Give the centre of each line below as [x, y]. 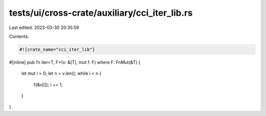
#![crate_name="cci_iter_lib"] [57, 49]
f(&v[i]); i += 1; [48, 85]
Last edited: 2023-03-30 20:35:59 [44, 28]
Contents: [19, 36]
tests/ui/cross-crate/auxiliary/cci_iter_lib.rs [101, 13]
